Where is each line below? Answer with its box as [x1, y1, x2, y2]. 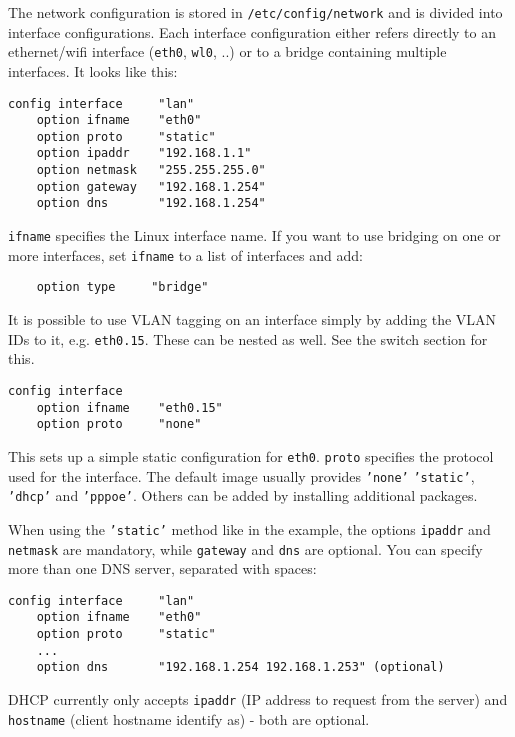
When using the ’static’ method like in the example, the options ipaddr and [8, 518, 491, 539]
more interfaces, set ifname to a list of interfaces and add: [8, 244, 363, 265]
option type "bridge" [36, 280, 209, 295]
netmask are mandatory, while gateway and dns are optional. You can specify [8, 538, 483, 559]
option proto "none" [36, 417, 202, 432]
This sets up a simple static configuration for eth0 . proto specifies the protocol [8, 445, 494, 466]
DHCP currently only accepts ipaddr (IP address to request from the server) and [8, 689, 508, 710]
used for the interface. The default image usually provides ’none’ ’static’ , [8, 465, 475, 486]
